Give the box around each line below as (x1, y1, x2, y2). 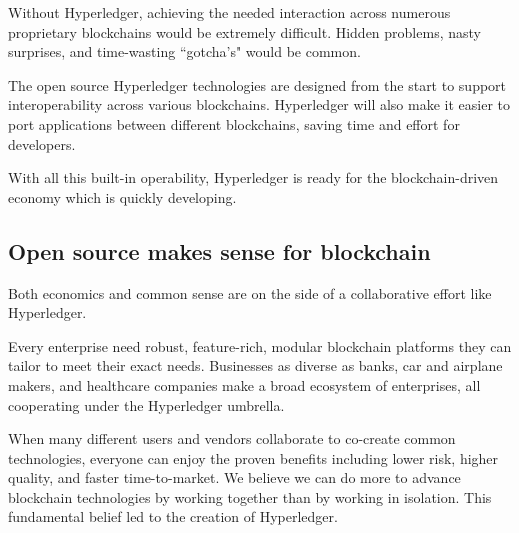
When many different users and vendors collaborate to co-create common (8, 428, 456, 449)
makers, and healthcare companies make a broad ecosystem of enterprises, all (8, 374, 481, 395)
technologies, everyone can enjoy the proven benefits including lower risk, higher (8, 447, 499, 468)
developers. (8, 133, 76, 154)
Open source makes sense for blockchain (8, 235, 431, 266)
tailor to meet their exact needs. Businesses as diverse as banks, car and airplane (8, 355, 503, 376)
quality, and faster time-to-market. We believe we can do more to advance (8, 467, 461, 488)
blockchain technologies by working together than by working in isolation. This (8, 486, 492, 507)
